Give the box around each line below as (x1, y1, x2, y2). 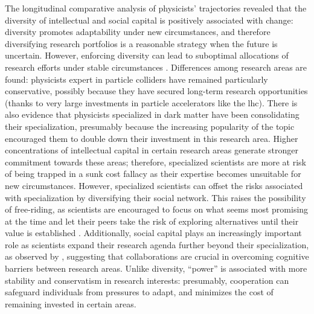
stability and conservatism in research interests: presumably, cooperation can (5, 274, 289, 286)
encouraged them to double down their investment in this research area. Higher (5, 132, 298, 144)
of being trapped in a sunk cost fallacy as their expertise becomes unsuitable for (5, 167, 301, 180)
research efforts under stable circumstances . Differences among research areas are (5, 60, 307, 73)
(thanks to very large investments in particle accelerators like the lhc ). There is (5, 96, 298, 109)
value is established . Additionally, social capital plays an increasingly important (5, 226, 302, 239)
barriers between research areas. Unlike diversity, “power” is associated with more (5, 262, 307, 275)
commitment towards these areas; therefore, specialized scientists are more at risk (5, 155, 306, 168)
